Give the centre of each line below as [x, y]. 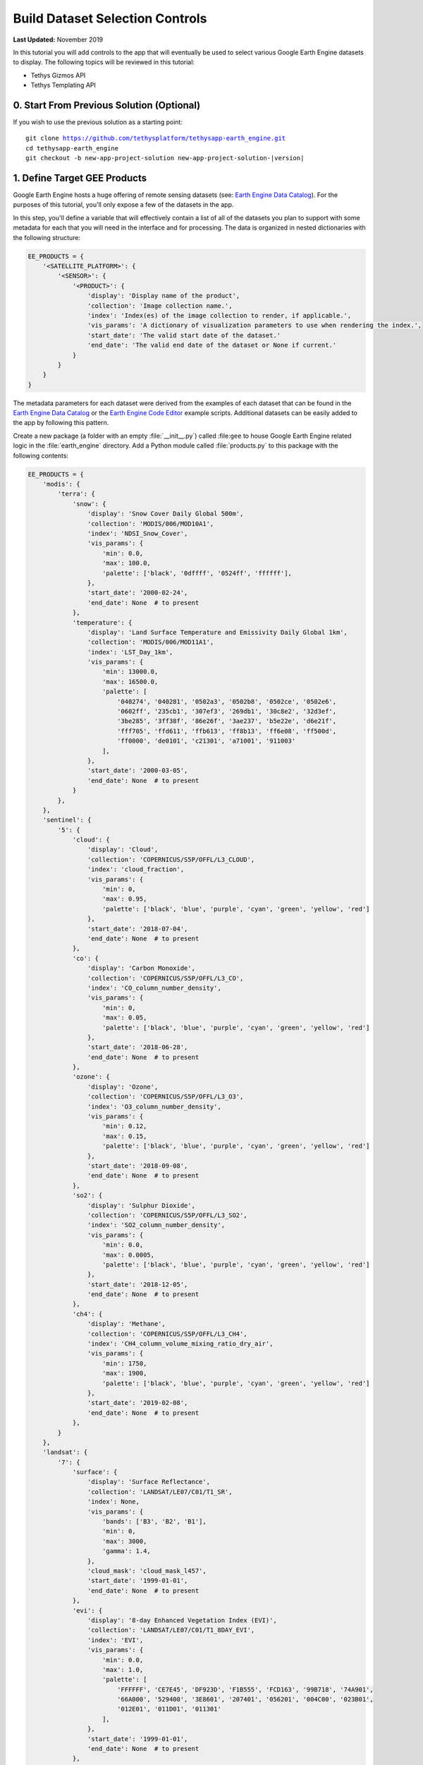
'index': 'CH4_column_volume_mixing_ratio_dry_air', [180, 1344]
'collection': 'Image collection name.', [160, 306]
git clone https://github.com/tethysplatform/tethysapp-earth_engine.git [156, 138]
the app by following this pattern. [61, 423]
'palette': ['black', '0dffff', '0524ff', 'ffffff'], [197, 573]
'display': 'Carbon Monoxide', [141, 968]
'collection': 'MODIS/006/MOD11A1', [151, 642]
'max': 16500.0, [130, 682]
